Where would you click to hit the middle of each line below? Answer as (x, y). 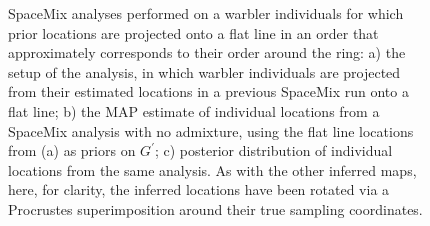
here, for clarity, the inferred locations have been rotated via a (199, 189)
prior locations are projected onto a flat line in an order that (193, 32)
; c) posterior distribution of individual (273, 150)
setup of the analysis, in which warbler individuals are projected (204, 71)
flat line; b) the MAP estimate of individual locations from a (194, 110)
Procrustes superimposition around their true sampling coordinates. (215, 208)
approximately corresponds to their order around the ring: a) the (207, 52)
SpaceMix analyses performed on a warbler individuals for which (206, 13)
